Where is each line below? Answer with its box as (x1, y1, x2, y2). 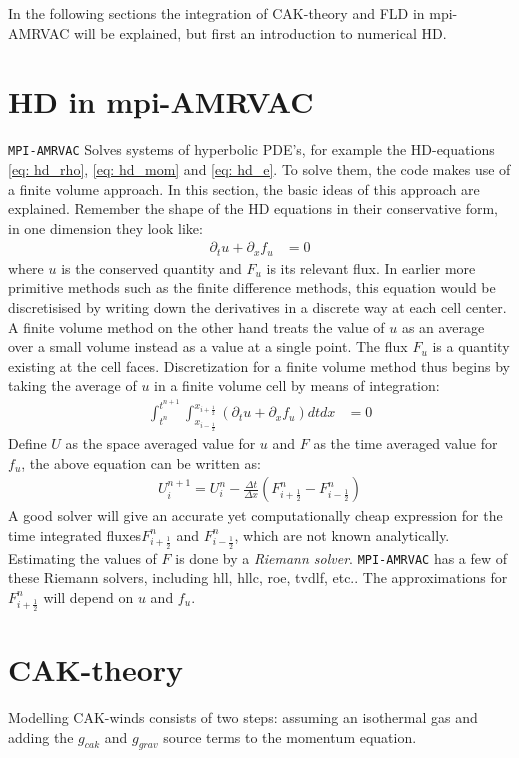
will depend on (43, 586, 134, 607)
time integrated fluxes (8, 524, 142, 545)
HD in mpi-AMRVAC (8, 81, 314, 122)
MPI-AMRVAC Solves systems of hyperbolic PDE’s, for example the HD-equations (8, 139, 495, 160)
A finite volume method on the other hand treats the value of (8, 316, 385, 337)
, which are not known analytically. (234, 524, 450, 545)
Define (8, 432, 47, 453)
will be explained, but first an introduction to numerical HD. (73, 22, 447, 43)
